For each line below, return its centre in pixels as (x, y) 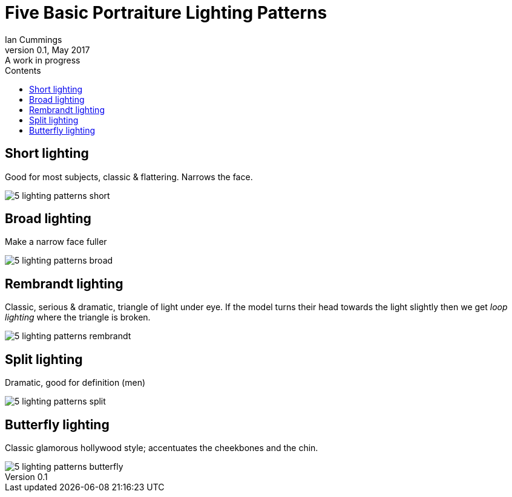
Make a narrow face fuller (56, 242)
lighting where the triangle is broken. (78, 317)
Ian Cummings (34, 39)
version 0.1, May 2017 (48, 50)
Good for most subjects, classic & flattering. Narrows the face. (129, 177)
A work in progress (43, 60)
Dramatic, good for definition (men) (75, 383)
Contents (23, 70)
